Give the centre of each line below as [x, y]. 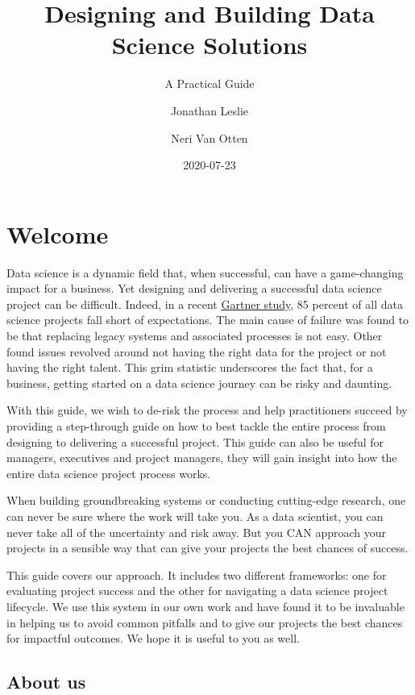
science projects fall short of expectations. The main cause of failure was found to [208, 320]
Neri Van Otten [210, 137]
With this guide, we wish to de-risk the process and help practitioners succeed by [207, 410]
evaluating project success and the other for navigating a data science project [197, 591]
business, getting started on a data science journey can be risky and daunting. [199, 383]
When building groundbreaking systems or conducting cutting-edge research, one [206, 500]
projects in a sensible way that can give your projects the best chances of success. [207, 548]
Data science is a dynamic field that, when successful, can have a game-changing [205, 272]
